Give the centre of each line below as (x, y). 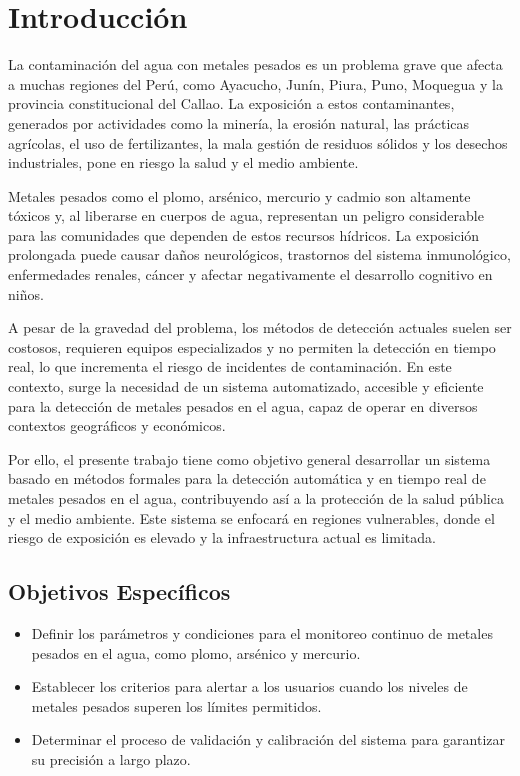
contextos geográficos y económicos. (117, 425)
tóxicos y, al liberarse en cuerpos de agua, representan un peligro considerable (246, 215)
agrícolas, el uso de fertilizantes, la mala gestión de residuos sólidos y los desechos (258, 142)
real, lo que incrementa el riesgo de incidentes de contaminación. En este (230, 366)
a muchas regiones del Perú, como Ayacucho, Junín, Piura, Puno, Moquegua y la (255, 83)
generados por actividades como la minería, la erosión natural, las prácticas (239, 122)
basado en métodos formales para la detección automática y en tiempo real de (247, 478)
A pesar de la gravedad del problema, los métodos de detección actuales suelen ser (260, 327)
